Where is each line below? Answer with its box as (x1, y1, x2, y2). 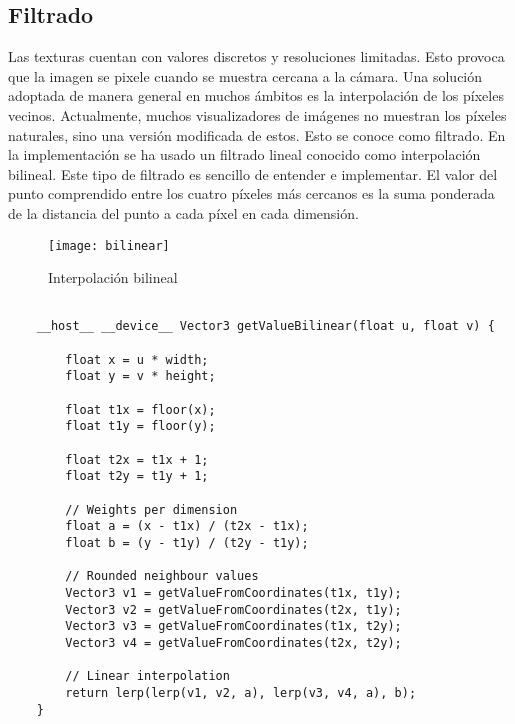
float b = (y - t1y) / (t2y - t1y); (65, 535, 309, 550)
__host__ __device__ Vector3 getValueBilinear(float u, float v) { (36, 319, 495, 334)
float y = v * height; (65, 369, 216, 384)
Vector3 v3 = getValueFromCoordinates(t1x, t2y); (65, 619, 402, 634)
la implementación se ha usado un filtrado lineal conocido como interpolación (8, 144, 481, 165)
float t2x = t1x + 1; (65, 452, 209, 467)
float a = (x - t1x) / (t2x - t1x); (65, 519, 309, 534)
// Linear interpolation (65, 669, 230, 684)
